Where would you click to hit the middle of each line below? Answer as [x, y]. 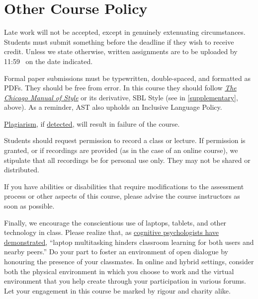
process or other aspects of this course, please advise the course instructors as [122, 196]
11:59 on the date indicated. [48, 61]
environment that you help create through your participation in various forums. [125, 281]
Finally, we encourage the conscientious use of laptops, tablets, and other [115, 222]
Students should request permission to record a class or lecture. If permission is [125, 140]
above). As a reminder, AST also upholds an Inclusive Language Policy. [113, 107]
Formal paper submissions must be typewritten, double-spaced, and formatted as [127, 78]
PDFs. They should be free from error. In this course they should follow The [120, 88]
